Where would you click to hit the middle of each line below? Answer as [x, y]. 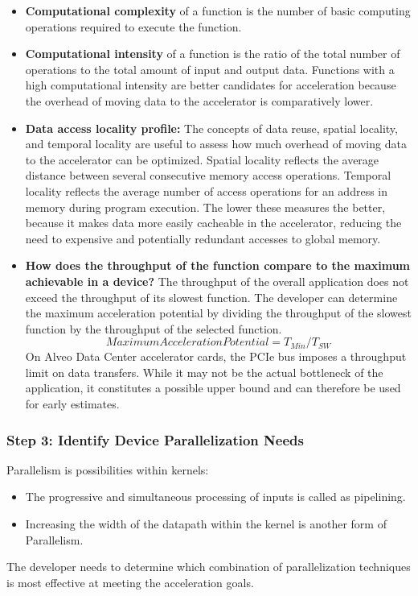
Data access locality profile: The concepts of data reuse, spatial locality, [211, 128]
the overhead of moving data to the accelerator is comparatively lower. [199, 100]
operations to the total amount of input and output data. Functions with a [210, 69]
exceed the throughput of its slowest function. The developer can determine [211, 297]
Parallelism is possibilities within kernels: [108, 469]
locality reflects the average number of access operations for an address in [207, 190]
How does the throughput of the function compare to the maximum [218, 265]
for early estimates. [72, 404]
